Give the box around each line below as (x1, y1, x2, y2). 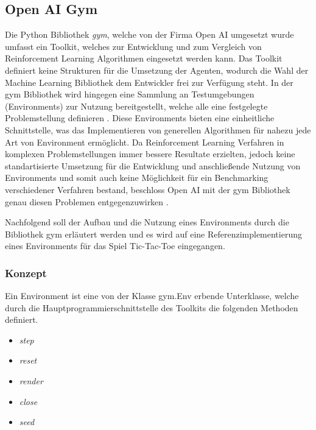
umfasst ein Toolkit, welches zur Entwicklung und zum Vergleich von (5, 40, 262, 52)
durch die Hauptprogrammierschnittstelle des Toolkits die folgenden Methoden (5, 301, 298, 314)
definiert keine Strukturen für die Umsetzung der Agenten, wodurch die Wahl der (5, 63, 309, 76)
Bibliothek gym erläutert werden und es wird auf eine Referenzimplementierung (5, 227, 302, 240)
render (19, 375, 43, 387)
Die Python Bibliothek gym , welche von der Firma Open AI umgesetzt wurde (5, 28, 294, 41)
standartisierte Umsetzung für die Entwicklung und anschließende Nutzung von (5, 159, 301, 172)
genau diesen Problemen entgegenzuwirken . (5, 195, 169, 208)
